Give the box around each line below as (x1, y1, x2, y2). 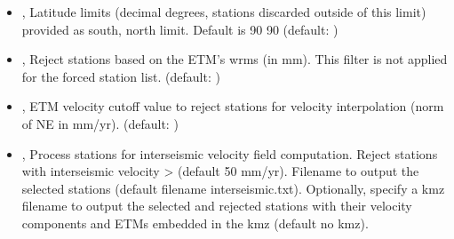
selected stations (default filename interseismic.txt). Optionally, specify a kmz (21, 179, 445, 197)
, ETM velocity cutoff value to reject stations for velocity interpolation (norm (21, 97, 444, 116)
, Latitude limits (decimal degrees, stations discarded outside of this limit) (21, 3, 426, 20)
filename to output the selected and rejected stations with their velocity (21, 196, 412, 215)
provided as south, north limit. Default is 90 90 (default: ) (21, 20, 339, 38)
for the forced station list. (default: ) (21, 67, 220, 85)
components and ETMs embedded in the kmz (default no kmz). (21, 213, 369, 232)
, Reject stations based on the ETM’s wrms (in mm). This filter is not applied (21, 50, 448, 68)
